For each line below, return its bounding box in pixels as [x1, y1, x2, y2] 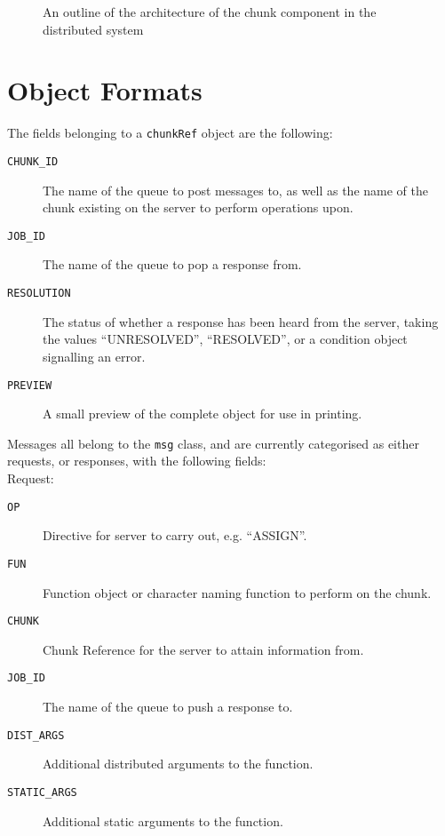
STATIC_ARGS [7, 785, 77, 799]
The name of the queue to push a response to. [43, 697, 293, 715]
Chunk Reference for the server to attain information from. [43, 640, 364, 658]
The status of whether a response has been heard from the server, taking [43, 312, 439, 330]
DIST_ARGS [7, 729, 65, 742]
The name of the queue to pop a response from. [43, 255, 302, 274]
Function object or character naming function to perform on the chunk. [43, 583, 432, 601]
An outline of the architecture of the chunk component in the [43, 3, 377, 20]
